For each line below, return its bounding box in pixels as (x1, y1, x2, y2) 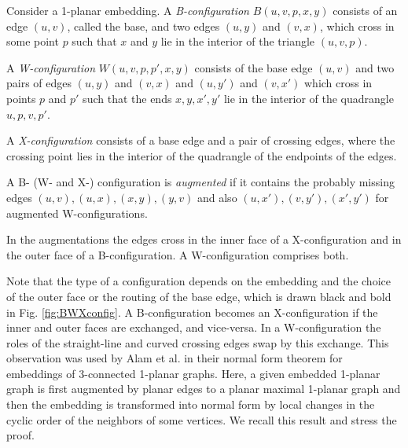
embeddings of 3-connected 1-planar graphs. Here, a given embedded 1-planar (6, 365, 380, 381)
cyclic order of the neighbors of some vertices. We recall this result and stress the (6, 411, 397, 428)
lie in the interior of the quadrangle (223, 90, 394, 106)
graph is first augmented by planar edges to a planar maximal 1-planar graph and (6, 380, 401, 397)
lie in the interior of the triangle (160, 33, 315, 50)
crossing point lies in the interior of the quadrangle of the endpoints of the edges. (6, 147, 397, 163)
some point (6, 33, 59, 50)
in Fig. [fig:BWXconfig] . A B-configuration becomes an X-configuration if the (6, 303, 378, 320)
